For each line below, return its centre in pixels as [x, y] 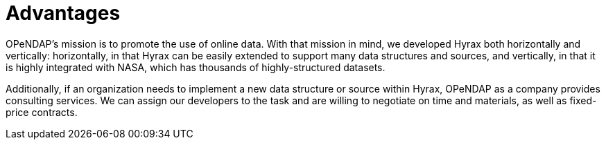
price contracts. [42, 112]
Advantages [63, 13]
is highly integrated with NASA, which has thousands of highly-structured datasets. [196, 67]
